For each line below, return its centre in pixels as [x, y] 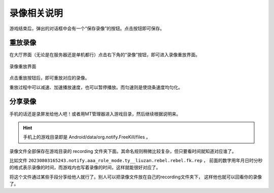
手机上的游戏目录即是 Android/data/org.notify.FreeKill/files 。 [87, 137]
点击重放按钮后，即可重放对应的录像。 [49, 78]
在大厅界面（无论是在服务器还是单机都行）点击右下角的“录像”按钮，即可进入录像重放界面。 [105, 55]
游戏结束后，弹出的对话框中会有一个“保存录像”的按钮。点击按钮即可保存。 [87, 28]
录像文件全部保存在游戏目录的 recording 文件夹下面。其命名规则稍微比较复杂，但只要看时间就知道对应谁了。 [123, 151]
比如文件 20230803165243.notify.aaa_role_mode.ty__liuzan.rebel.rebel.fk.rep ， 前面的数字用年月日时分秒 [136, 161]
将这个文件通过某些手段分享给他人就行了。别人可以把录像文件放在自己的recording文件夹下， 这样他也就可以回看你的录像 [136, 177]
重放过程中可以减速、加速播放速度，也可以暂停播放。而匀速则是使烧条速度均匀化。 [96, 87]
